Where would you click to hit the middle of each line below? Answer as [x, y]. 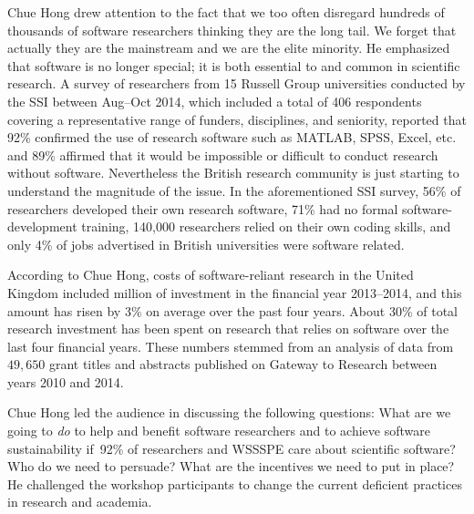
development [42, 226]
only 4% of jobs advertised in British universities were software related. [206, 244]
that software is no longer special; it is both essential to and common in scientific [234, 65]
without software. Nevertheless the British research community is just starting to [233, 173]
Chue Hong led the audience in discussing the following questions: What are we [229, 412]
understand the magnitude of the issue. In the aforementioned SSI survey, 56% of [234, 190]
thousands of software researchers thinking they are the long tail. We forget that [232, 30]
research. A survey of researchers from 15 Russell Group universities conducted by [237, 83]
